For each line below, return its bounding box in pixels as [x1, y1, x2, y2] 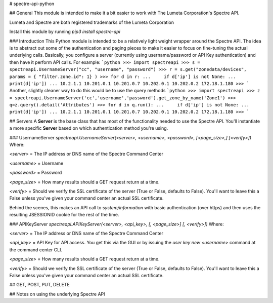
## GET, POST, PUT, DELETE [9, 282, 70, 288]
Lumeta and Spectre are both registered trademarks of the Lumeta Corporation [9, 19, 174, 25]
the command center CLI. [9, 246, 63, 253]
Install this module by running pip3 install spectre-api [9, 28, 121, 35]
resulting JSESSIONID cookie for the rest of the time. [9, 212, 119, 218]
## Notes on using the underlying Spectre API [9, 291, 106, 297]
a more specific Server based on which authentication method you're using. [9, 125, 168, 131]
